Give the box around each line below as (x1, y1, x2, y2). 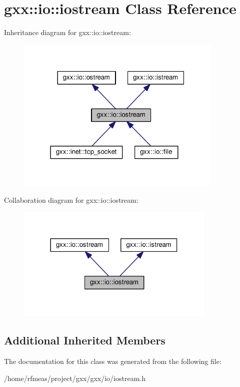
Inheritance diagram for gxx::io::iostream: (4, 27, 131, 38)
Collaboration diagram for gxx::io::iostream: (4, 194, 138, 205)
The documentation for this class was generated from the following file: (4, 356, 221, 366)
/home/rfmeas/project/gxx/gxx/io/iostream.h (4, 372, 146, 383)
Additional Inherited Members (4, 332, 165, 348)
